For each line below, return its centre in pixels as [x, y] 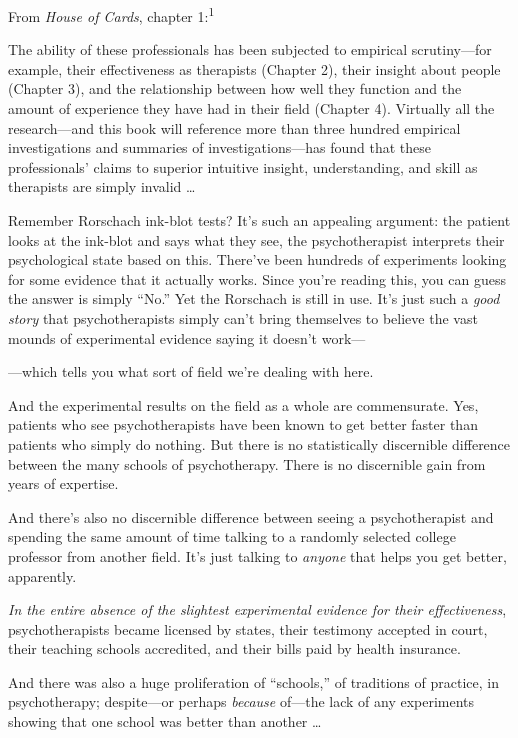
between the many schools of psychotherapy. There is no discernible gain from [247, 463]
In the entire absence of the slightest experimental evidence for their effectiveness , [257, 609]
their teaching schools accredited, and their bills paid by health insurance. [234, 648]
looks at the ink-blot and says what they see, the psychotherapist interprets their [256, 239]
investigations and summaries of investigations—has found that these [219, 147]
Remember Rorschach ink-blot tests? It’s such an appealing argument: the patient [259, 220]
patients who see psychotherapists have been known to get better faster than [243, 424]
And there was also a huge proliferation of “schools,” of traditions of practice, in [253, 681]
